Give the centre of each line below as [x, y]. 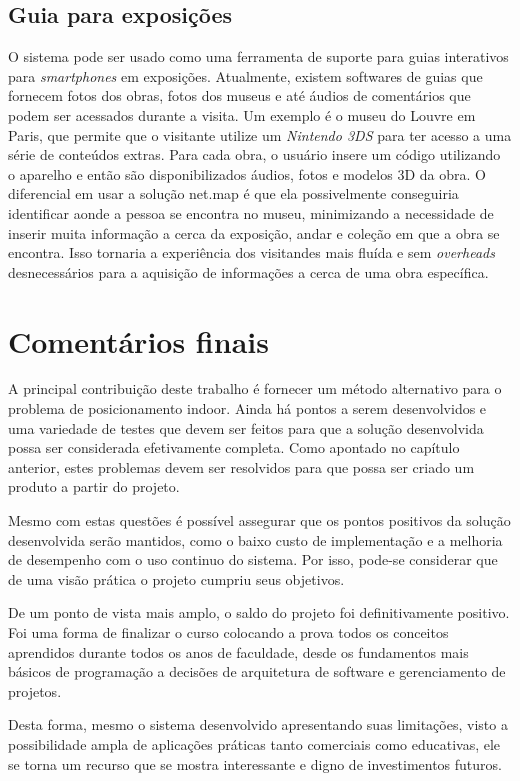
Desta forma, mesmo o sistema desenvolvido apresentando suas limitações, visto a [258, 724]
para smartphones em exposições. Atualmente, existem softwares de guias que [245, 75]
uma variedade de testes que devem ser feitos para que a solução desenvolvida [246, 427]
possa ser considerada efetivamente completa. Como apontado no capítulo [234, 447]
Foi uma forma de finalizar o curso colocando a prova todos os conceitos [228, 631]
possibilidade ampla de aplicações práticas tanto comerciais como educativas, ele [254, 743]
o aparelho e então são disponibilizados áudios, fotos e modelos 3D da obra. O [247, 173]
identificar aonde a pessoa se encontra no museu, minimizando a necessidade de [251, 212]
